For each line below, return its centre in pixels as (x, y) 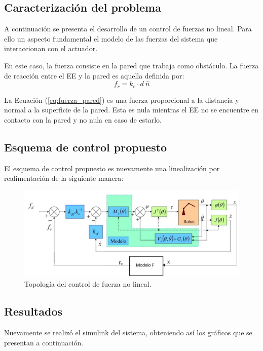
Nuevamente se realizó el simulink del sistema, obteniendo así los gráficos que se (128, 332)
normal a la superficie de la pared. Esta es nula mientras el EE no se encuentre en (131, 110)
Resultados (33, 311)
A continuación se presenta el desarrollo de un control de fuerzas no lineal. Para (128, 29)
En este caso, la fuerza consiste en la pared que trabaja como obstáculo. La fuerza (131, 65)
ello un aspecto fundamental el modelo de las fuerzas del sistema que (111, 38)
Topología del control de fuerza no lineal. (88, 284)
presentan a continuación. (44, 342)
